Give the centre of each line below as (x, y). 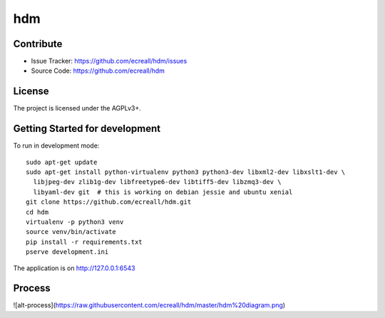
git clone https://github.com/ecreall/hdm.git (109, 202)
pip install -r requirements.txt (84, 242)
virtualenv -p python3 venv (75, 222)
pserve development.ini (67, 252)
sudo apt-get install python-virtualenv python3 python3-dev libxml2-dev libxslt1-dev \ (186, 172)
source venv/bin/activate (71, 232)
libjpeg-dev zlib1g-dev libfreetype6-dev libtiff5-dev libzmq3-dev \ (157, 182)
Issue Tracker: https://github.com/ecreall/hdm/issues (109, 61)
